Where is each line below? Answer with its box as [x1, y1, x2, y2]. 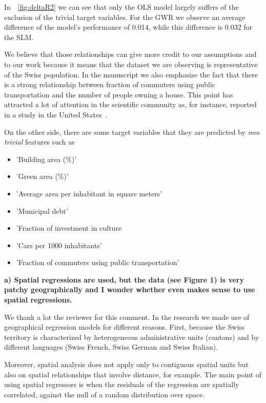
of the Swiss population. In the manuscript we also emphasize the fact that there [4, 69, 258, 79]
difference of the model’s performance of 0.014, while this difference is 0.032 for [4, 22, 253, 32]
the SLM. [4, 31, 34, 42]
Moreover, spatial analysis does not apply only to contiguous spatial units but [4, 359, 249, 370]
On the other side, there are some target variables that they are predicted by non [4, 126, 260, 137]
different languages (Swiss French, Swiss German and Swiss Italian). [4, 341, 218, 352]
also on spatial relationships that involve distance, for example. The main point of [4, 369, 262, 379]
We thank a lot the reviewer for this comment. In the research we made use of [4, 311, 250, 322]
